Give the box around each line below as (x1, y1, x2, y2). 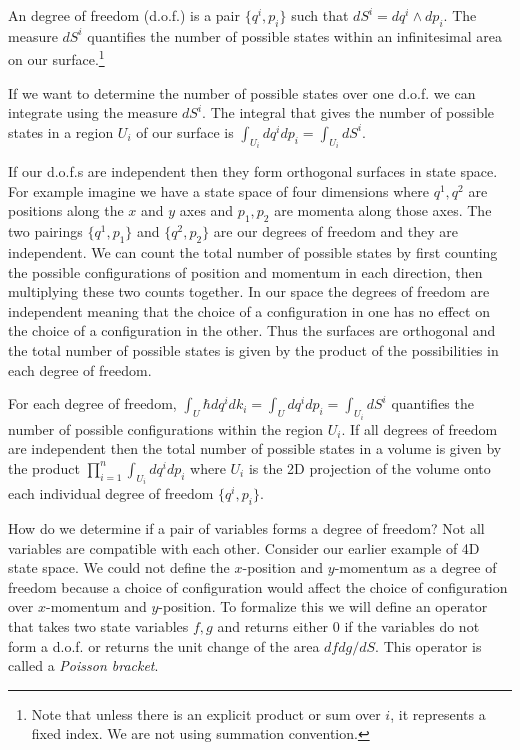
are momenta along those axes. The (274, 200, 492, 221)
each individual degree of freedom (8, 483, 214, 504)
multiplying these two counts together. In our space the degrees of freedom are (8, 281, 490, 302)
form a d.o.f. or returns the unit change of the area (8, 635, 320, 656)
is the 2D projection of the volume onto (248, 457, 491, 478)
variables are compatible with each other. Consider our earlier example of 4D (8, 537, 480, 558)
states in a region (8, 121, 114, 142)
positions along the (8, 200, 124, 221)
